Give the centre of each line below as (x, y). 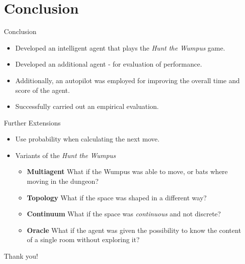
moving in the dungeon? (63, 181)
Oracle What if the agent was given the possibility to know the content (134, 230)
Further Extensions (32, 122)
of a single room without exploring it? (83, 239)
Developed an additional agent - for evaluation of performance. (109, 64)
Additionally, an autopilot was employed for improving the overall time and (128, 80)
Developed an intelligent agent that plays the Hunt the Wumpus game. (120, 47)
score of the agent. (42, 90)
